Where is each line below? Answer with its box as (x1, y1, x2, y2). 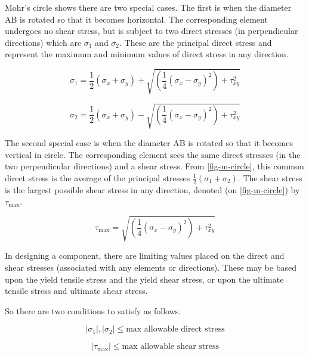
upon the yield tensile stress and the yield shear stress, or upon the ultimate (5, 273, 284, 285)
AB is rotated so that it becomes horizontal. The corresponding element (5, 13, 268, 25)
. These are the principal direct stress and (119, 36, 272, 48)
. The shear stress (237, 171, 302, 184)
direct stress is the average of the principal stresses (5, 171, 190, 184)
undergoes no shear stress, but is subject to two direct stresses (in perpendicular (5, 24, 298, 37)
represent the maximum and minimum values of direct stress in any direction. (5, 48, 289, 60)
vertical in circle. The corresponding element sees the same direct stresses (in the (5, 148, 301, 160)
